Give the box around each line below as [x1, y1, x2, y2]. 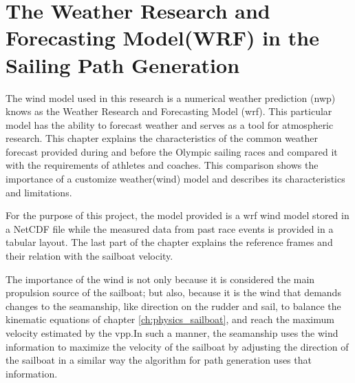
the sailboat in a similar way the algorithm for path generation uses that [6, 353, 312, 367]
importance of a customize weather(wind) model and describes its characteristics [6, 172, 345, 186]
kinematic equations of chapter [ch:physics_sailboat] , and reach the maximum [6, 312, 334, 327]
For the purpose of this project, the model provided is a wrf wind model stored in [6, 208, 349, 222]
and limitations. [6, 185, 72, 199]
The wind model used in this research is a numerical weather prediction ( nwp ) [6, 90, 336, 105]
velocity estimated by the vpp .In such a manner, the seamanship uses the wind [6, 326, 338, 340]
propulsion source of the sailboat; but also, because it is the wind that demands [6, 285, 341, 300]
